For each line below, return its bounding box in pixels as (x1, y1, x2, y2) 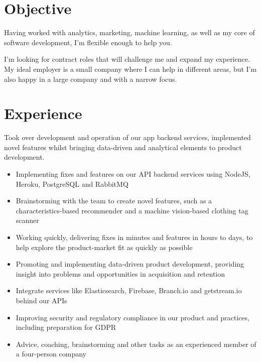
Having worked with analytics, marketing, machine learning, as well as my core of (4, 27, 255, 38)
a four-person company (16, 348, 86, 359)
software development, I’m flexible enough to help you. (4, 37, 172, 47)
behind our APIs (16, 295, 67, 305)
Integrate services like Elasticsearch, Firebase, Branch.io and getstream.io (16, 285, 242, 296)
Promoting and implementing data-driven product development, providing (16, 259, 244, 269)
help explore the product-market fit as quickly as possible (16, 242, 193, 252)
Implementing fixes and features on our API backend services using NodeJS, (16, 169, 250, 179)
